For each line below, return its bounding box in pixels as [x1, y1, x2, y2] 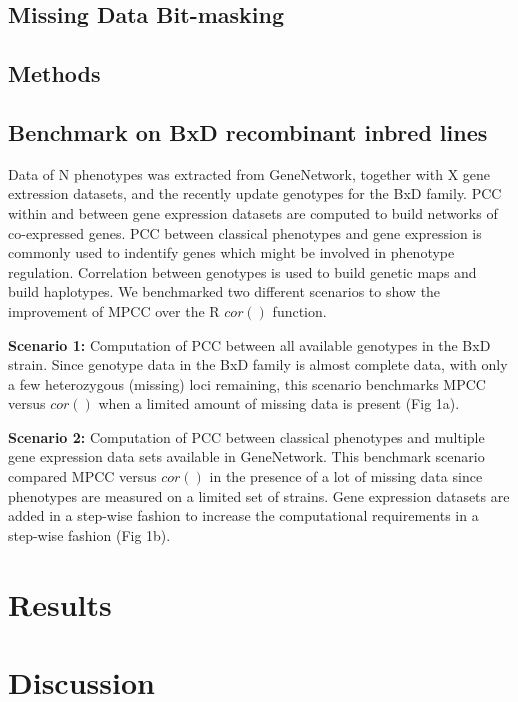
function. [272, 300, 327, 321]
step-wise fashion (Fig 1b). [8, 524, 171, 545]
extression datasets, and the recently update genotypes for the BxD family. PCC [8, 183, 502, 204]
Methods [8, 58, 101, 89]
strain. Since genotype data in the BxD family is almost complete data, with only [8, 354, 508, 375]
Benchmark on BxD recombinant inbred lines [8, 116, 488, 147]
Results [8, 583, 112, 624]
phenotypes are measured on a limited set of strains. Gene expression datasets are [8, 485, 510, 506]
